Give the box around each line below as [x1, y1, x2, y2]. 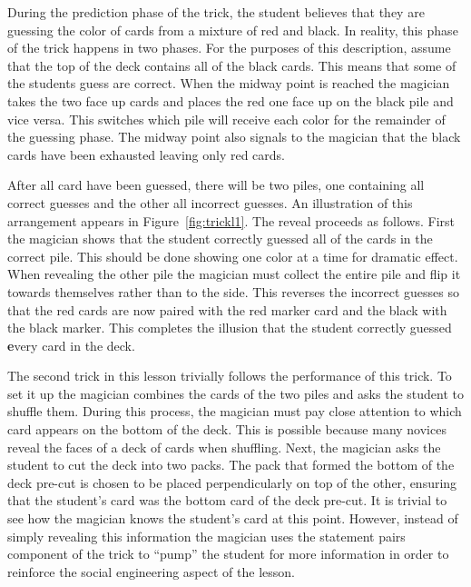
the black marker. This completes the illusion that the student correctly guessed [7, 318, 452, 337]
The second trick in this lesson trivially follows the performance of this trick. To [7, 366, 452, 385]
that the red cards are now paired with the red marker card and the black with [7, 300, 447, 319]
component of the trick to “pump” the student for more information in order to [7, 544, 449, 563]
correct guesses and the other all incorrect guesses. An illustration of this [7, 193, 413, 212]
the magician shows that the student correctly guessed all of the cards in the [7, 229, 433, 248]
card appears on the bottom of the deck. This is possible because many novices [7, 420, 446, 439]
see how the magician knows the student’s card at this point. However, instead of [7, 509, 458, 528]
